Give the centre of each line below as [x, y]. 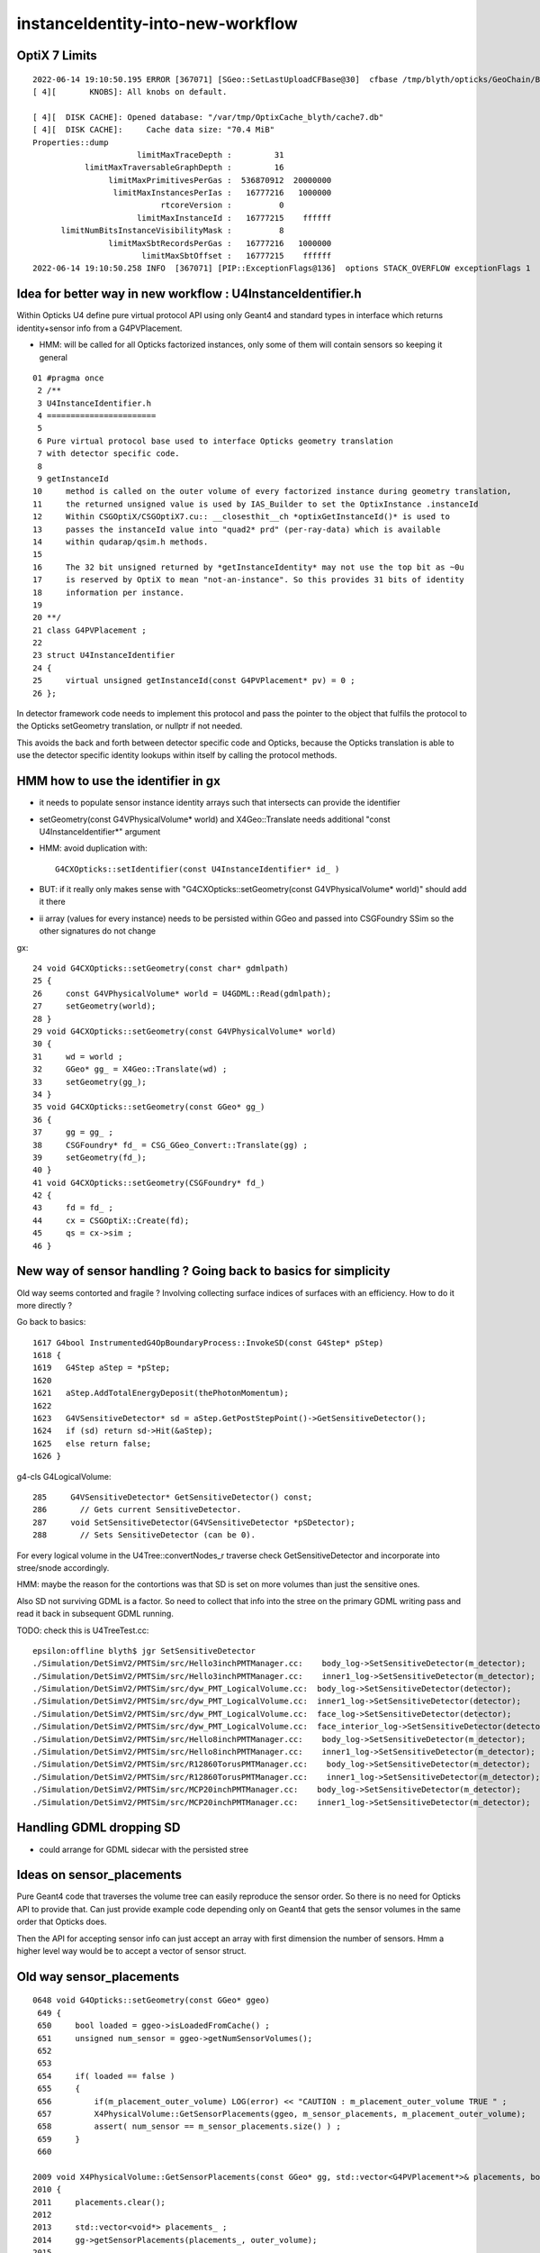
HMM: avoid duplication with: [93, 848]
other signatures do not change [98, 931]
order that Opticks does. [62, 1922]
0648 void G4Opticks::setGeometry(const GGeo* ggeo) [151, 2000]
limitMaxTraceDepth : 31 [210, 155]
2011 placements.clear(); [99, 2202]
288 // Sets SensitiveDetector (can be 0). [144, 1535]
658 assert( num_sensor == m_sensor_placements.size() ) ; [189, 2126]
